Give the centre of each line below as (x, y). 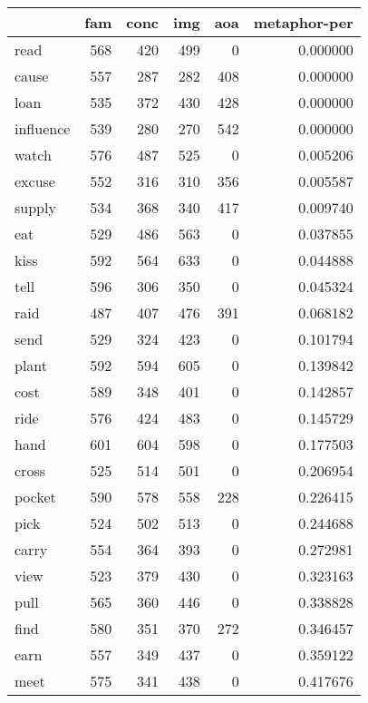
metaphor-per (303, 22)
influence (43, 128)
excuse (35, 181)
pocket (35, 497)
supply (35, 207)
